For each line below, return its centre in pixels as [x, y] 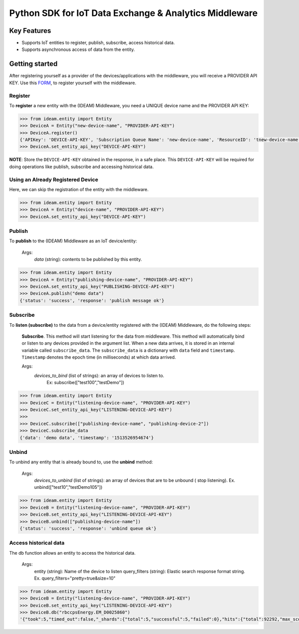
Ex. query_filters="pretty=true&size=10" [75, 578]
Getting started [33, 64]
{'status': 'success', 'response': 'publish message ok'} [92, 300]
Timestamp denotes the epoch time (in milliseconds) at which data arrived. [99, 357]
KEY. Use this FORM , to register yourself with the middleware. [73, 83]
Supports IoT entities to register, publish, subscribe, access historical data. [98, 43]
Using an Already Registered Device [54, 180]
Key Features [30, 31]
